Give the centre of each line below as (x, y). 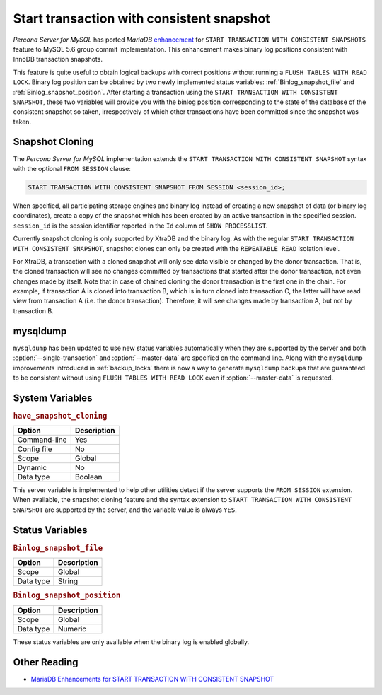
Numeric (72, 629)
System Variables (53, 398)
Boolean (88, 477)
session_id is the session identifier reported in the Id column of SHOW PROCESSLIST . (140, 226)
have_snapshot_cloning (60, 416)
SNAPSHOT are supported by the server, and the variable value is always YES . (125, 510)
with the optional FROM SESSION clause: (72, 168)
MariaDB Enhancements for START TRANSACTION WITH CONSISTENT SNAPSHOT (152, 679)
